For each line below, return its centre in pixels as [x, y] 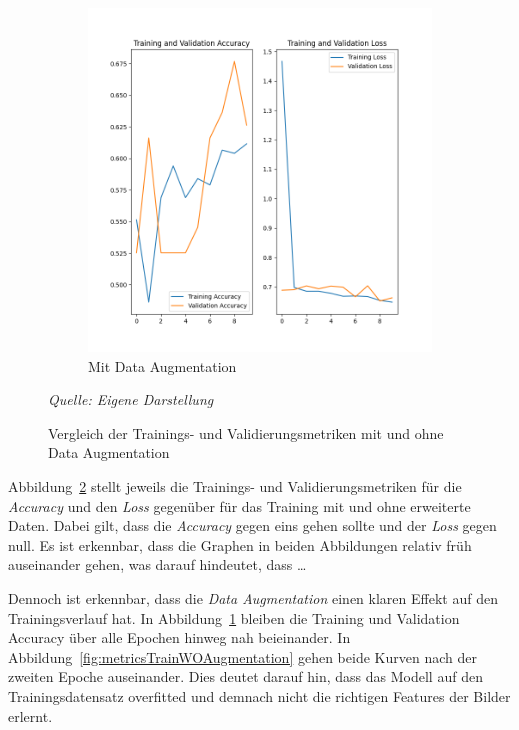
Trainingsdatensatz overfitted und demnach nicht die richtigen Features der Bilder [259, 695]
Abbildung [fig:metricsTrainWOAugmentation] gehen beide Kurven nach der [242, 656]
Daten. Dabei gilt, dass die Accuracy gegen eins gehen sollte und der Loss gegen [252, 525]
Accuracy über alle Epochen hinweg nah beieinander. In [179, 637]
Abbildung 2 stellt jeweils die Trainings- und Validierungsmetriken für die [235, 485]
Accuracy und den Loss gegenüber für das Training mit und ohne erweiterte [239, 505]
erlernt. [30, 715]
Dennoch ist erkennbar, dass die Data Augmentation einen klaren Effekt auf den [253, 597]
